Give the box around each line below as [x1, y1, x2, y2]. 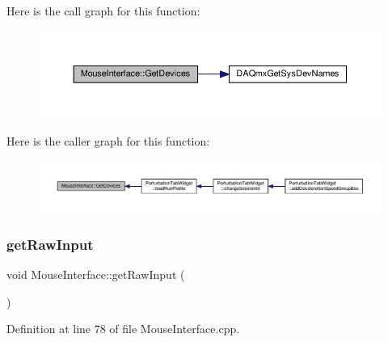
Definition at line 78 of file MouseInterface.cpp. [6, 320, 240, 337]
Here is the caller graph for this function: [6, 132, 210, 149]
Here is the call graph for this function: [6, 2, 200, 19]
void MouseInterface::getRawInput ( [6, 266, 185, 283]
